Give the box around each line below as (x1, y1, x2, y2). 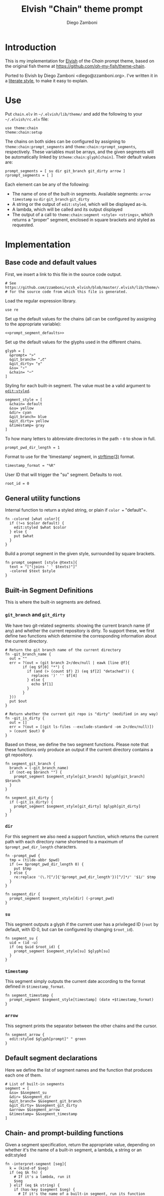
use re (5, 307, 19, 312)
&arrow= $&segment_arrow (9, 1107, 60, 1112)
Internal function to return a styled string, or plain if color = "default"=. (5, 507, 147, 513)
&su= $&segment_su (9, 1090, 47, 1095)
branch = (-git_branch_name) (9, 765, 69, 770)
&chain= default (9, 401, 42, 406)
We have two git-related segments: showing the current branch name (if (5, 622, 150, 628)
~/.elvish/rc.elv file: (5, 116, 49, 122)
